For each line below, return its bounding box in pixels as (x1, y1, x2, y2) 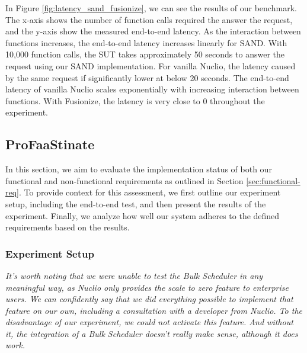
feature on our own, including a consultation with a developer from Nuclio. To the (5, 304, 303, 316)
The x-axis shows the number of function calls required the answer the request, (5, 13, 293, 25)
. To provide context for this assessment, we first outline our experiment (19, 186, 281, 198)
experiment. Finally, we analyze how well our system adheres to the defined (5, 209, 280, 222)
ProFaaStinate (5, 135, 95, 153)
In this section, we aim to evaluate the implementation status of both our (5, 163, 272, 175)
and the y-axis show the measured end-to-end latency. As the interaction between (5, 25, 301, 37)
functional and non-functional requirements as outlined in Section (5, 174, 244, 187)
